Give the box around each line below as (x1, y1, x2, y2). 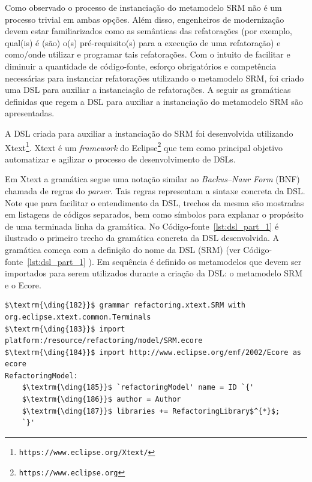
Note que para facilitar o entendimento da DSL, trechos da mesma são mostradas (5, 196, 304, 209)
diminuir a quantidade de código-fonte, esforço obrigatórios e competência (5, 59, 277, 72)
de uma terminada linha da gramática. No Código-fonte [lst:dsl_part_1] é (5, 219, 279, 232)
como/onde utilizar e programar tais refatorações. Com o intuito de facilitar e (5, 48, 290, 61)
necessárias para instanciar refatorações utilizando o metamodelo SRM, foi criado (5, 71, 304, 84)
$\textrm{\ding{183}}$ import (5, 324, 125, 333)
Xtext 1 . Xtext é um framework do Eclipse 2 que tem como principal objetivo (5, 139, 283, 153)
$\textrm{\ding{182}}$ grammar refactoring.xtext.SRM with (5, 301, 245, 310)
